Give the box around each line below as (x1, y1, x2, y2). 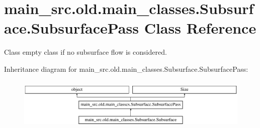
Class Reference (144, 18, 256, 38)
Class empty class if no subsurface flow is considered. (4, 47, 167, 57)
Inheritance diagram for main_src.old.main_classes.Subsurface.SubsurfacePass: (4, 63, 248, 74)
